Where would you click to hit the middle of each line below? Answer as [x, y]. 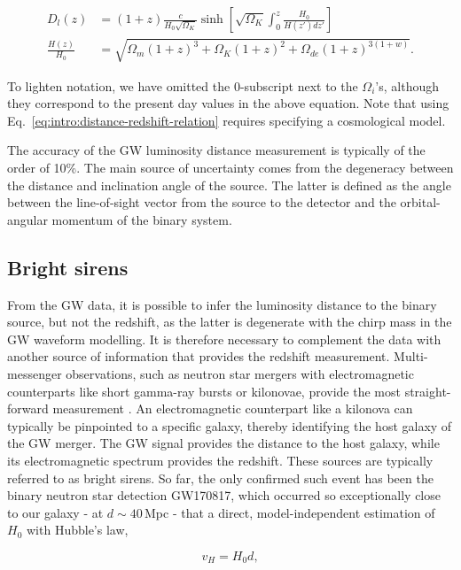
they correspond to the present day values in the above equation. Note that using [228, 103]
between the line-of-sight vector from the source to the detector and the [202, 202]
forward [28, 408]
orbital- [420, 202]
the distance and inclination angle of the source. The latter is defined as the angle [229, 185]
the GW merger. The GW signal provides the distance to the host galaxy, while [223, 443]
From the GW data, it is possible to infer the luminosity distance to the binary [222, 304]
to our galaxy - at [55, 512]
